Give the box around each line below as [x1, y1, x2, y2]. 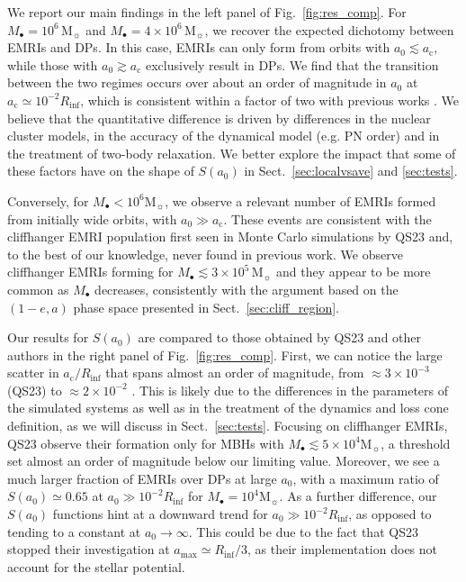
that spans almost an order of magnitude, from [105, 363, 364, 382]
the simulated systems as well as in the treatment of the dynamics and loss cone [7, 398, 449, 417]
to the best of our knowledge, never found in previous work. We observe [7, 244, 403, 263]
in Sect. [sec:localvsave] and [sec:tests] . [244, 161, 458, 180]
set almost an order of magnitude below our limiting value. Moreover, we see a [7, 451, 440, 470]
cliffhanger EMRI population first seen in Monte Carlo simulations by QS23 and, [7, 227, 453, 246]
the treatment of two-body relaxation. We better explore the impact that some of [7, 143, 456, 162]
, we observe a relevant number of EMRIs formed [165, 191, 436, 210]
